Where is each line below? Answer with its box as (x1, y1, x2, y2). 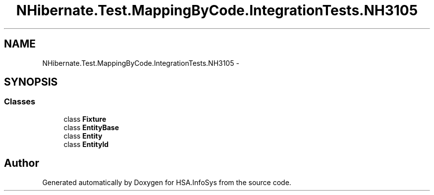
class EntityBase (63, 123, 119, 132)
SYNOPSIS (4, 76, 58, 89)
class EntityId (63, 140, 109, 148)
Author (4, 157, 39, 170)
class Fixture (63, 114, 107, 123)
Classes (4, 97, 36, 107)
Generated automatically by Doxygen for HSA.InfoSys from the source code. (42, 178, 291, 187)
